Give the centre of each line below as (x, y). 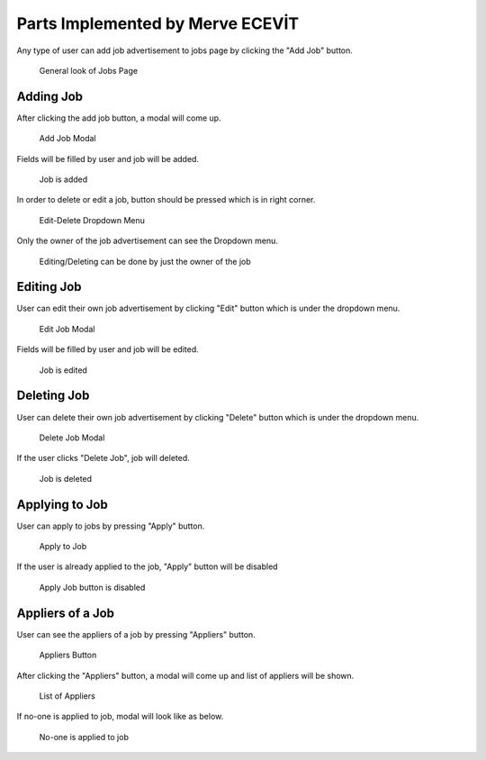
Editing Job (49, 287)
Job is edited (63, 370)
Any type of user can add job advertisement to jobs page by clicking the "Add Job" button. (184, 50)
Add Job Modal (67, 139)
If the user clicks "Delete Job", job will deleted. (103, 458)
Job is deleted (66, 478)
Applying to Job (62, 504)
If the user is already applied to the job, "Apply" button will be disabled (147, 566)
